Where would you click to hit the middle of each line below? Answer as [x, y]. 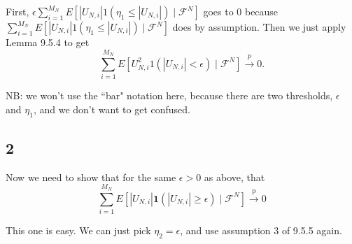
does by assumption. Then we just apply [259, 27]
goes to [218, 11]
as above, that [234, 177]
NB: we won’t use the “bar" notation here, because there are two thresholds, [169, 95]
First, [17, 11]
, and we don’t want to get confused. [112, 109]
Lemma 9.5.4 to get [48, 42]
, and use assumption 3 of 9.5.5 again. [261, 230]
